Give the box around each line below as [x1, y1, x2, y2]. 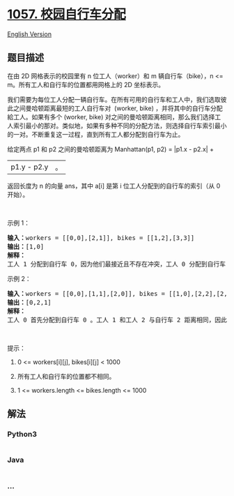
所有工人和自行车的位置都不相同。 [17, 372, 116, 380]
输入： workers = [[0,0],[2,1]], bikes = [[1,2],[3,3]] [7, 234, 195, 241]
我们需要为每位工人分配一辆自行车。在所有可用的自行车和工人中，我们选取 [7, 95, 221, 103]
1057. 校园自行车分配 [7, 6, 127, 22]
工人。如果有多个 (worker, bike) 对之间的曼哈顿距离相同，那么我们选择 [13, 112, 215, 121]
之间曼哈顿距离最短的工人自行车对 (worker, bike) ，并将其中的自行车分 [13, 104, 217, 112]
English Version [7, 29, 52, 38]
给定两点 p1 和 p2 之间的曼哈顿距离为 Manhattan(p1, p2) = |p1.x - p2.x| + [7, 144, 214, 153]
